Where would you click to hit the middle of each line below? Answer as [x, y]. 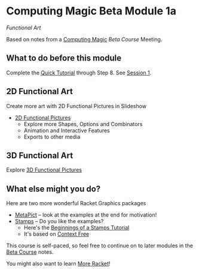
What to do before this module [64, 58]
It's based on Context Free [56, 234]
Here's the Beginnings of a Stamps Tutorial [76, 228]
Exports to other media [52, 137]
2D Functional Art [40, 91]
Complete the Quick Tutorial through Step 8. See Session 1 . [79, 73]
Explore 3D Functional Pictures [44, 170]
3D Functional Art [40, 155]
